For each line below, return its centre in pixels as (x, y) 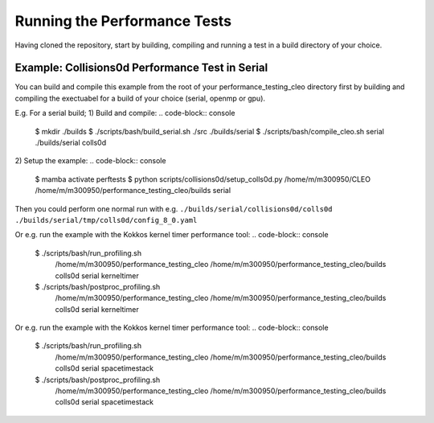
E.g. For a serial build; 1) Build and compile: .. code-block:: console (125, 113)
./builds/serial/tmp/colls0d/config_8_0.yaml (106, 220)
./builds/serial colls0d (71, 143)
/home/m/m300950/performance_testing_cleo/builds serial (133, 191)
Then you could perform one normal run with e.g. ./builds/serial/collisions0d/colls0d (174, 208)
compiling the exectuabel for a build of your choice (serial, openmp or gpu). (140, 98)
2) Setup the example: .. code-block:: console (90, 161)
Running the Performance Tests (123, 21)
